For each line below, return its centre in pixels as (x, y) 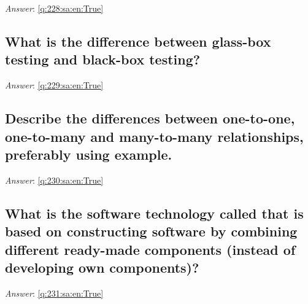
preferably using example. (89, 154)
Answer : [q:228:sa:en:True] (54, 8)
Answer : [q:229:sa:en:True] (54, 85)
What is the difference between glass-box (138, 41)
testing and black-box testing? (103, 59)
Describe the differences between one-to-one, (150, 118)
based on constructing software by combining (151, 231)
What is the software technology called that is (154, 213)
